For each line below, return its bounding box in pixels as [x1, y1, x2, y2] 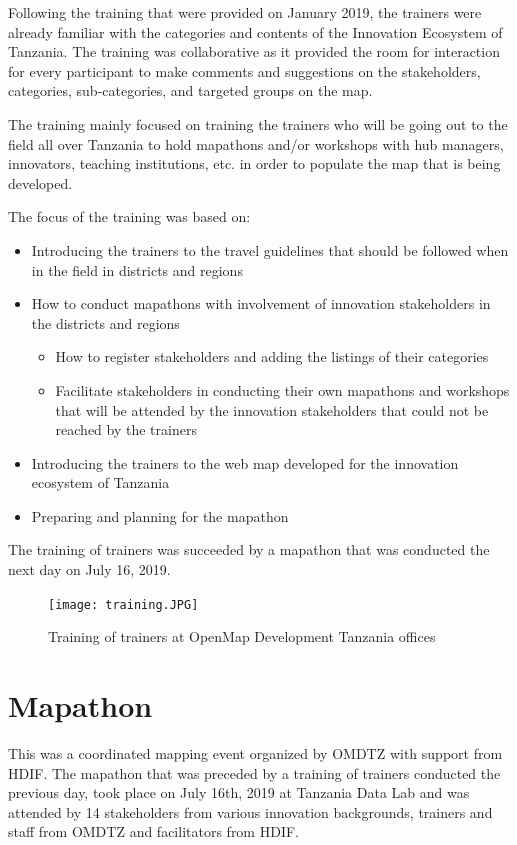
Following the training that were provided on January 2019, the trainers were [8, 2, 482, 22]
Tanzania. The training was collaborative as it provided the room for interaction [8, 41, 500, 62]
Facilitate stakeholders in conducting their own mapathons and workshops [55, 379, 510, 400]
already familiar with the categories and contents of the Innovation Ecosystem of [8, 21, 503, 42]
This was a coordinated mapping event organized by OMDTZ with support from [8, 743, 503, 764]
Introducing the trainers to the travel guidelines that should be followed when [31, 239, 509, 260]
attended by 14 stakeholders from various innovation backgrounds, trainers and [8, 801, 493, 822]
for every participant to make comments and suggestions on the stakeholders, [8, 60, 481, 81]
